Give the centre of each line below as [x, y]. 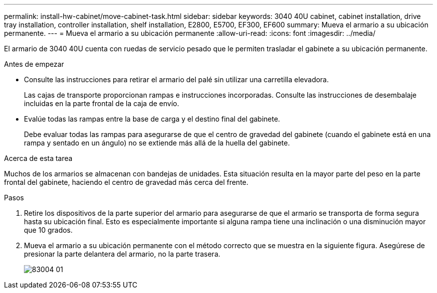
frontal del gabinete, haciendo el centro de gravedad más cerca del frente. [126, 182]
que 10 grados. [48, 230]
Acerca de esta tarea [38, 158]
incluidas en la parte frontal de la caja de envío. [102, 103]
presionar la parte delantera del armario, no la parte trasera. [122, 254]
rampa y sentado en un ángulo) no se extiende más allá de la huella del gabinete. [157, 143]
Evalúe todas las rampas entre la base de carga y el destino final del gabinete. [152, 119]
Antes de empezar [34, 64]
